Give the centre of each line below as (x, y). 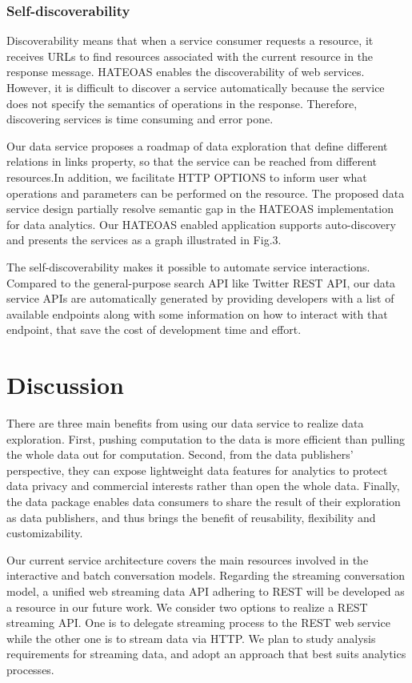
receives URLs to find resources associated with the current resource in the (190, 56)
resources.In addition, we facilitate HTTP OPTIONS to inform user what (187, 177)
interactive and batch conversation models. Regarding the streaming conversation (206, 575)
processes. (30, 669)
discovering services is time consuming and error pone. (140, 119)
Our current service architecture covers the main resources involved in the (188, 559)
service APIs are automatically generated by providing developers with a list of (200, 298)
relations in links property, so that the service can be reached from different (192, 161)
